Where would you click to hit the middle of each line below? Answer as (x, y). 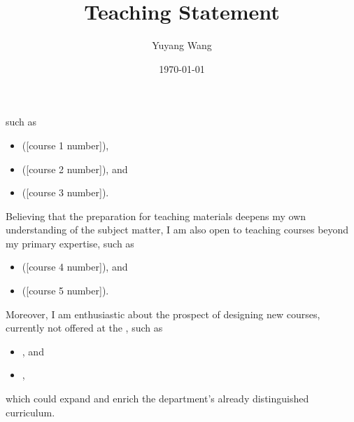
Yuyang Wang (182, 45)
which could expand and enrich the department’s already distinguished (157, 399)
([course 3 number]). (65, 192)
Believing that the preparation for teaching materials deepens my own (156, 216)
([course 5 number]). (65, 291)
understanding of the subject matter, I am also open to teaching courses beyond (177, 230)
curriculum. (30, 412)
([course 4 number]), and (75, 267)
